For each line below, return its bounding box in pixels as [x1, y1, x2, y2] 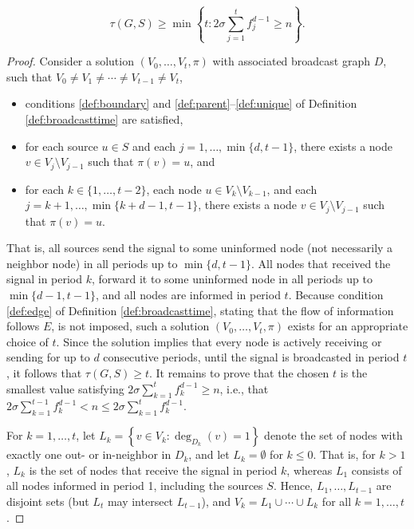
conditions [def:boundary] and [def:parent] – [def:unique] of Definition [25, 95, 357, 112]
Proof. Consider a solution [6, 53, 134, 69]
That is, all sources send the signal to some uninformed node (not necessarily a [6, 239, 393, 256]
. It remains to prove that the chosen [149, 364, 329, 381]
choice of [6, 333, 49, 349]
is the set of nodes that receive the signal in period [29, 461, 278, 478]
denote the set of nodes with [264, 427, 403, 444]
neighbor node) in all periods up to [6, 255, 178, 271]
